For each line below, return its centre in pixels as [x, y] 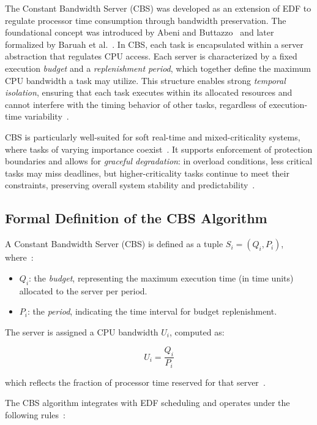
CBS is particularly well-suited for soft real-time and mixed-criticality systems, [153, 136]
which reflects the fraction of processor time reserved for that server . [135, 382]
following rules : [35, 414]
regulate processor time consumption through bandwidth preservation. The [146, 20]
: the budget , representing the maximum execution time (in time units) [161, 278]
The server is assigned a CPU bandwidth [82, 331]
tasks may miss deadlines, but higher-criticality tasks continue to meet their [147, 173]
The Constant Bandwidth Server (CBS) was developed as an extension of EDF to [158, 8]
